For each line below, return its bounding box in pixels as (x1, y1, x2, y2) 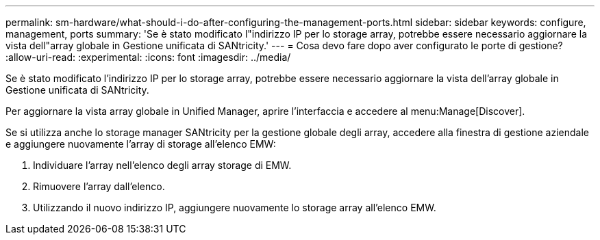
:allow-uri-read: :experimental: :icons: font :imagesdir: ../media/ (5, 51, 291, 63)
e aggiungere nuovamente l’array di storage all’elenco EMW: (5, 138, 276, 150)
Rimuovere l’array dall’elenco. (33, 181, 165, 192)
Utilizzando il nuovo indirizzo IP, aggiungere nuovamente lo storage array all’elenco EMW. (33, 202, 436, 213)
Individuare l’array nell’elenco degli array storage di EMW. (33, 159, 292, 171)
